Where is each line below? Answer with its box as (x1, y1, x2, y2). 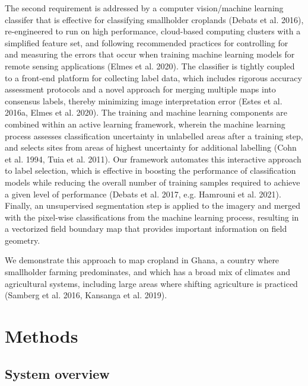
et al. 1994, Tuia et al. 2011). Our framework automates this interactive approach (5, 152, 301, 165)
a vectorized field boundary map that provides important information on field (5, 222, 287, 235)
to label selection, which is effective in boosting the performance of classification (5, 164, 296, 177)
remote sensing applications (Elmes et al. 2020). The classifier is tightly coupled (5, 59, 295, 72)
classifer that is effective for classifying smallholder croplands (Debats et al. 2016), (5, 13, 304, 25)
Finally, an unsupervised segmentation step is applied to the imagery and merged (5, 199, 301, 212)
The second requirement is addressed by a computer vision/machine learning (5, 2, 284, 14)
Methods (5, 324, 78, 348)
